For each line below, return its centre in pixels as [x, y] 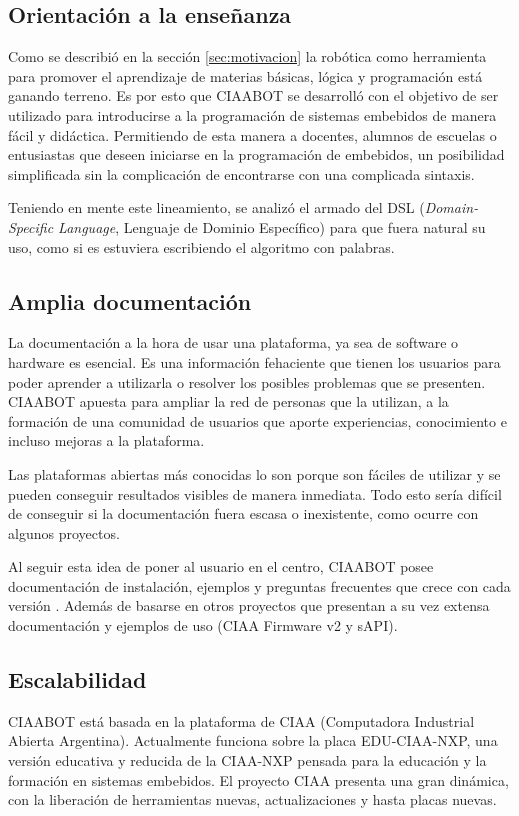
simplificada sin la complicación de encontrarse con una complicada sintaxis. [241, 173]
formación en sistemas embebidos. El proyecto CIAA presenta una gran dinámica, [258, 779]
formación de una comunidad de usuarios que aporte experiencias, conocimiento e [257, 420]
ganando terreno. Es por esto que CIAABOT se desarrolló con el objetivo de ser [253, 95]
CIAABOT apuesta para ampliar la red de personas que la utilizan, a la [228, 401]
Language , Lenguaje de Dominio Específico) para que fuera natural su [272, 226]
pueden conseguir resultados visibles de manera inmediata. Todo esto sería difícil [255, 493]
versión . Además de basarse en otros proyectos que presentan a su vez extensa [249, 605]
